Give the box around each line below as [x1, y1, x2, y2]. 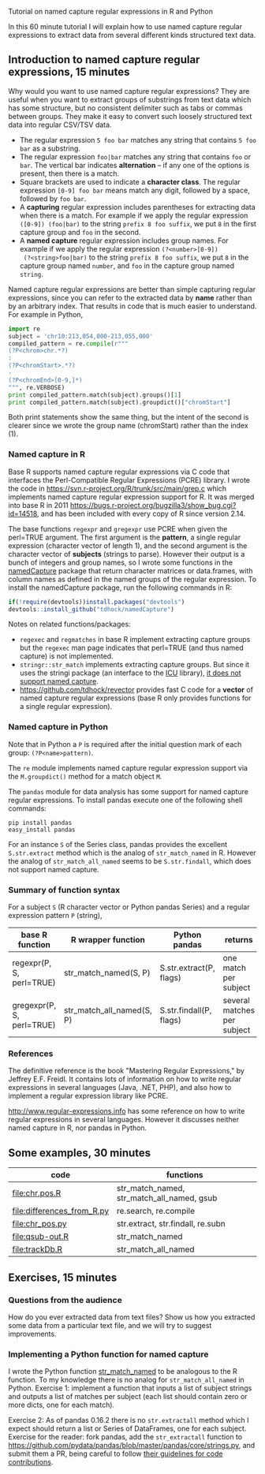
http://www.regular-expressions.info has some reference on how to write [8, 1106, 245, 1116]
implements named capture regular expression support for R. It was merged [8, 492, 255, 502]
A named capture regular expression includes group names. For [19, 236, 229, 245]
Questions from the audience [8, 1294, 122, 1305]
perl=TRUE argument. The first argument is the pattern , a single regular [8, 532, 241, 542]
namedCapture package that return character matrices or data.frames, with [8, 565, 254, 575]
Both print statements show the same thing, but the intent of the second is [8, 412, 249, 422]
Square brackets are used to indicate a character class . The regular [19, 177, 241, 186]
